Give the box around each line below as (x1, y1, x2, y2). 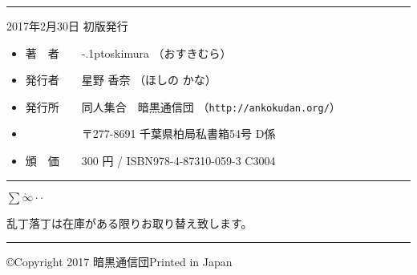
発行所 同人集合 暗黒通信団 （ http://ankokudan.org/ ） (25, 98, 341, 115)
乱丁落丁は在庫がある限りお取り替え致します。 (6, 214, 253, 231)
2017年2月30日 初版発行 (6, 18, 128, 34)
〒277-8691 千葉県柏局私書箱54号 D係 (81, 125, 276, 142)
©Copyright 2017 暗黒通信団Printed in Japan (6, 253, 233, 270)
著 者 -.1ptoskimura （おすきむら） (25, 44, 232, 61)
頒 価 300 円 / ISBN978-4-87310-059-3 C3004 (25, 152, 276, 169)
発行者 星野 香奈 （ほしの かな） (25, 71, 217, 88)
